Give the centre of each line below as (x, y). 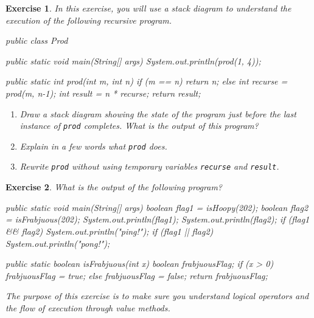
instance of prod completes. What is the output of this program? (139, 126)
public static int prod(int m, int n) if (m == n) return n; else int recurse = (147, 81)
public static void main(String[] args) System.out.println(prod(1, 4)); (133, 60)
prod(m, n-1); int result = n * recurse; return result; (103, 93)
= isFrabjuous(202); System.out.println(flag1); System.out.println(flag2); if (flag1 (158, 219)
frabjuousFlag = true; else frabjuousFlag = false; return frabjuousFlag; (137, 275)
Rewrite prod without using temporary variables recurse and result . (149, 166)
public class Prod (37, 40)
